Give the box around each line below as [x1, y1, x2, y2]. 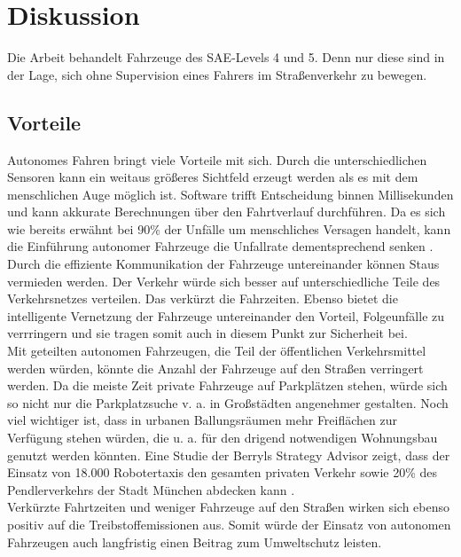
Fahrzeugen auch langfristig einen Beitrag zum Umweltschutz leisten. [7, 532, 382, 551]
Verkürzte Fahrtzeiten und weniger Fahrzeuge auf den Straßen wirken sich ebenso [7, 498, 449, 516]
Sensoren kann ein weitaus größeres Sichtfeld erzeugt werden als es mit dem [7, 168, 418, 186]
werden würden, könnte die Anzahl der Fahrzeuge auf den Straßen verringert [7, 358, 424, 377]
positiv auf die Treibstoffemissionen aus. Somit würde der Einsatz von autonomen [7, 514, 451, 533]
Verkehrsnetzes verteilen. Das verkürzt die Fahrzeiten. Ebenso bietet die [7, 289, 398, 308]
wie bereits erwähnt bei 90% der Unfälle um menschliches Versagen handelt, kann [7, 219, 451, 238]
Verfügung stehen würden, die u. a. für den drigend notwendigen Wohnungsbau [7, 428, 438, 447]
